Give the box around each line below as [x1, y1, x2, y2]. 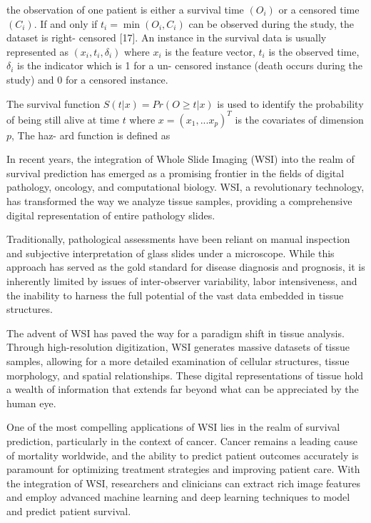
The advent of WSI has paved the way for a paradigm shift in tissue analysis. [6, 325, 345, 340]
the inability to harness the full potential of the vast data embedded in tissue [6, 287, 344, 302]
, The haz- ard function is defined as [11, 127, 171, 142]
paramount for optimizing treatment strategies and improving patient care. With [6, 462, 360, 477]
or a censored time [278, 2, 360, 16]
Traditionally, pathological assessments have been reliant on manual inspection [6, 231, 350, 246]
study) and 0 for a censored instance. [6, 71, 168, 86]
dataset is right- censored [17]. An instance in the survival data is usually [6, 30, 327, 45]
